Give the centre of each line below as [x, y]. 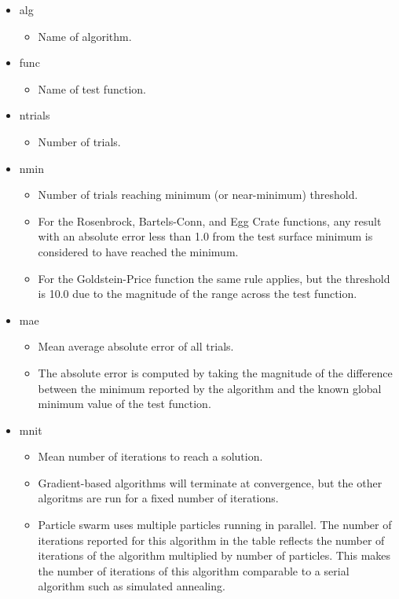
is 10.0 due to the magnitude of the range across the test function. [198, 294]
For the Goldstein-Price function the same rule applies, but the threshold [214, 278]
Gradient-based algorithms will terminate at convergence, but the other [210, 482]
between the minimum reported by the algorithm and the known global [210, 388]
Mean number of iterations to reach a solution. [150, 456]
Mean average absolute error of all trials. [136, 346]
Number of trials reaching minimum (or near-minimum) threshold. [198, 195]
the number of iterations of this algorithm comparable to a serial [194, 570]
